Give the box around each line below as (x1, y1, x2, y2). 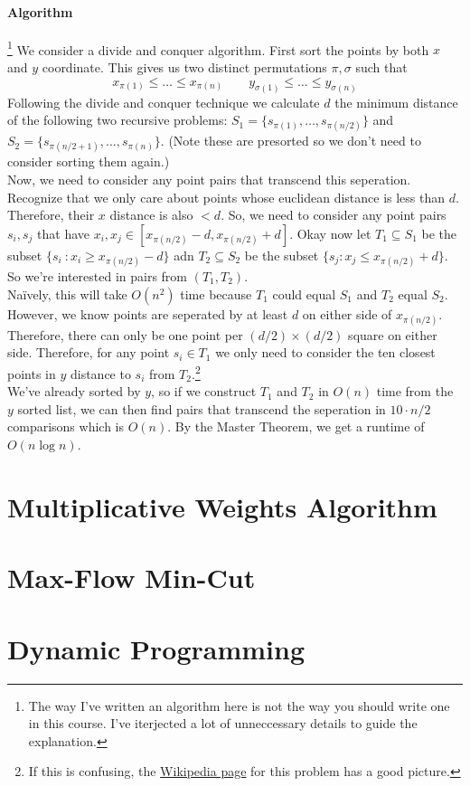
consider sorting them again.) (7, 152, 170, 171)
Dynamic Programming (7, 630, 305, 667)
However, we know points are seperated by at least (7, 304, 288, 323)
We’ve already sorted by (7, 382, 141, 401)
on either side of (302, 304, 392, 323)
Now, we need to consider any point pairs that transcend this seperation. (7, 170, 411, 189)
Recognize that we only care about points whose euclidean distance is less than (7, 187, 446, 206)
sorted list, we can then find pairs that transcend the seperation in (17, 399, 386, 418)
